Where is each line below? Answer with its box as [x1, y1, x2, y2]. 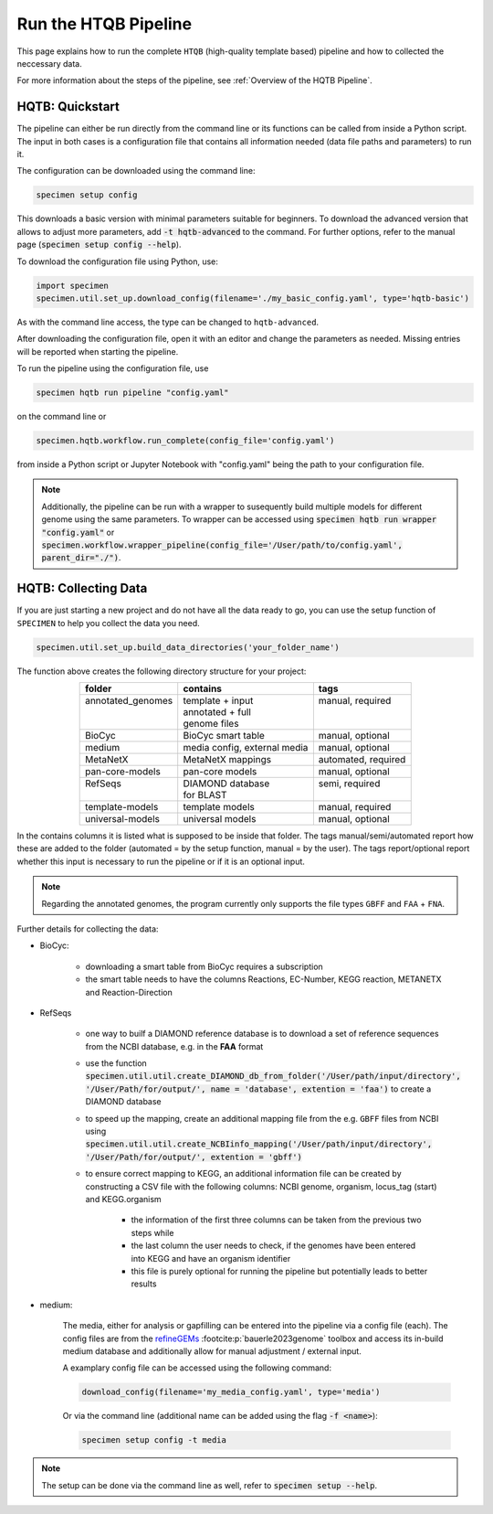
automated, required [318, 753, 406, 766]
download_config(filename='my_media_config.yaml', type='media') [81, 1387, 381, 1398]
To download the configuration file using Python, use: [16, 256, 219, 267]
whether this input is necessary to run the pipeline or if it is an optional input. [16, 856, 306, 867]
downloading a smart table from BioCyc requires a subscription [85, 961, 323, 972]
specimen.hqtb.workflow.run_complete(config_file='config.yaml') [36, 435, 335, 446]
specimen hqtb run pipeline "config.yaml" [36, 388, 229, 398]
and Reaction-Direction [85, 986, 173, 997]
